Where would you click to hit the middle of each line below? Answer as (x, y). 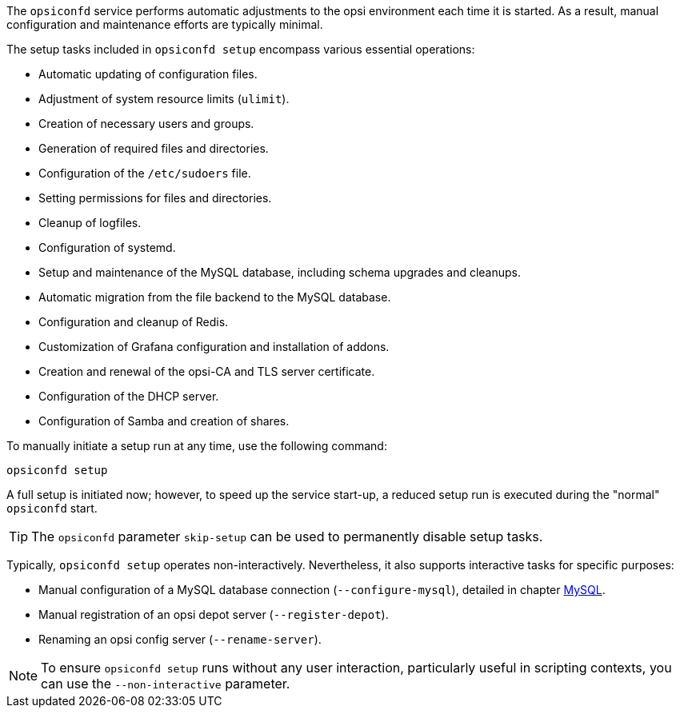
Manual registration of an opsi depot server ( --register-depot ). (214, 614)
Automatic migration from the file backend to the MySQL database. (215, 297)
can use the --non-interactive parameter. (166, 684)
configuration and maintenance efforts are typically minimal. (165, 24)
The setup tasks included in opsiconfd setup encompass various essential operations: (241, 49)
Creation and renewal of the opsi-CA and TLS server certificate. (207, 371)
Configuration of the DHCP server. (129, 396)
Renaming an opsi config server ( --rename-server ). (180, 639)
